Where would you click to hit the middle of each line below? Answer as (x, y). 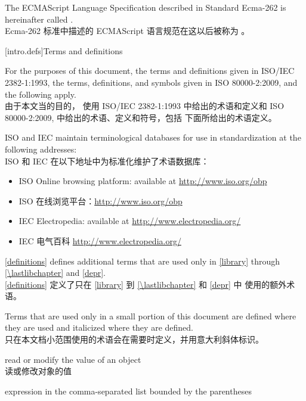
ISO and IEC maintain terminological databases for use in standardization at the (153, 137)
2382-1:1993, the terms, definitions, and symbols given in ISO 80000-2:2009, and (151, 82)
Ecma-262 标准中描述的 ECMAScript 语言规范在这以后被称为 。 (127, 31)
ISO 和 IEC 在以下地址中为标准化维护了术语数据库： (107, 161)
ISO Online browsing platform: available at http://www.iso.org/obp (143, 181)
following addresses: (41, 149)
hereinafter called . (39, 19)
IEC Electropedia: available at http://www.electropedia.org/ (130, 221)
